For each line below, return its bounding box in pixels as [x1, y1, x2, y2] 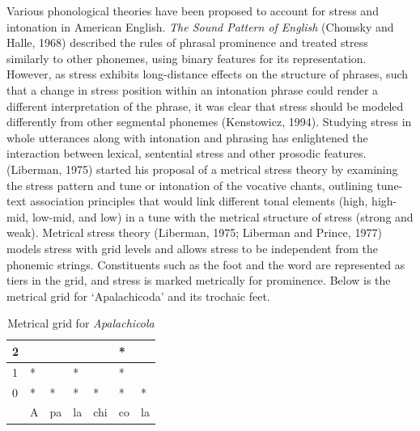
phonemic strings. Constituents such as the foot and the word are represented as [6, 256, 405, 273]
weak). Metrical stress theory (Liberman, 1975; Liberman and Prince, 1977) [6, 224, 382, 241]
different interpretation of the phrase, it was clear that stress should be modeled [6, 97, 404, 114]
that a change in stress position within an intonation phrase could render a [6, 81, 379, 98]
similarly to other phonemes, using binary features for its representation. [6, 49, 367, 66]
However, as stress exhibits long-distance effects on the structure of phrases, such [6, 65, 409, 82]
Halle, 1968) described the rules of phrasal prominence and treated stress [6, 34, 368, 51]
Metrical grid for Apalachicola [7, 315, 155, 332]
